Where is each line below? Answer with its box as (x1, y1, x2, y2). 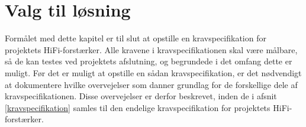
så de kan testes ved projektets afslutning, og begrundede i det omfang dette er (5, 55, 292, 67)
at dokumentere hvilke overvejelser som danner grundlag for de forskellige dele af (5, 78, 298, 90)
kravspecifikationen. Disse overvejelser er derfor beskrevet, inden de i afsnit (5, 90, 277, 102)
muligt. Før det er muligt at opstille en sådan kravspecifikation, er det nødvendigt (5, 66, 302, 79)
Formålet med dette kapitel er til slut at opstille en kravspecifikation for (5, 32, 266, 44)
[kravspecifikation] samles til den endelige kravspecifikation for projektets (5, 101, 270, 113)
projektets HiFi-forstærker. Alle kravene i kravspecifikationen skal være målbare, (5, 43, 298, 56)
